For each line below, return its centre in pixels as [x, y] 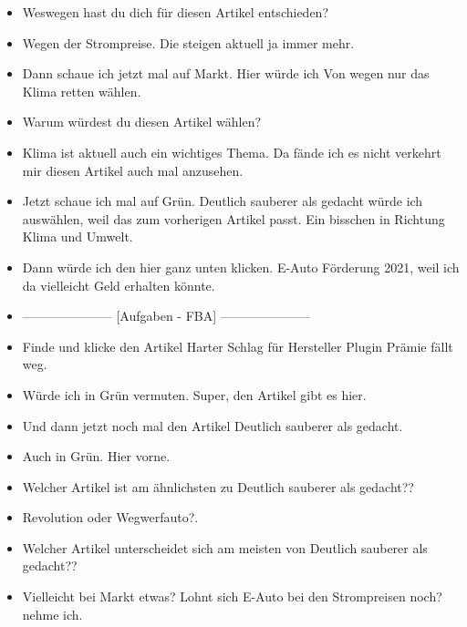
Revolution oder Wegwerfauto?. [110, 517]
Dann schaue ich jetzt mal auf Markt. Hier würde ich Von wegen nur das [226, 73]
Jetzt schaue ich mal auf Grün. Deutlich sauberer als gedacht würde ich [223, 201]
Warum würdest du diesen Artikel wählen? [142, 122]
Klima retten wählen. [82, 91]
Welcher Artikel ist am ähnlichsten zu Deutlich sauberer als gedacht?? [218, 486]
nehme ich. [52, 614]
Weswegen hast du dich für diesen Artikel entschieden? [175, 12]
